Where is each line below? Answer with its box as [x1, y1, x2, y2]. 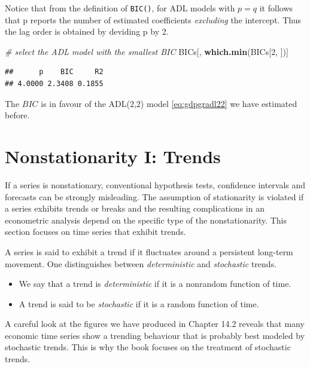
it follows [259, 2, 293, 14]
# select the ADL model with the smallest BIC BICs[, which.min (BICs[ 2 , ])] [5, 45, 288, 57]
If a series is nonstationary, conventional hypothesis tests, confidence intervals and [5, 178, 306, 191]
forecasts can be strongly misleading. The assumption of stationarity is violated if [5, 190, 304, 203]
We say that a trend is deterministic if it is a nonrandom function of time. [19, 277, 291, 290]
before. [5, 109, 30, 121]
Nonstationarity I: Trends [5, 144, 221, 168]
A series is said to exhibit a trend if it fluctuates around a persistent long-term [5, 245, 293, 258]
